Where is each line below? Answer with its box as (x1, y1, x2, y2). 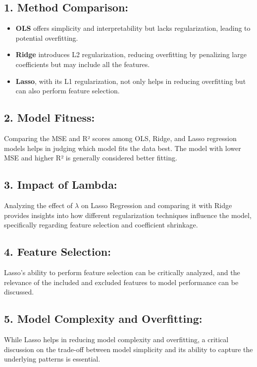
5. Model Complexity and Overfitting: (4, 311, 203, 326)
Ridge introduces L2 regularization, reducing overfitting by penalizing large (15, 49, 247, 60)
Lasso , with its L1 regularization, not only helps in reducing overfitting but (15, 75, 246, 86)
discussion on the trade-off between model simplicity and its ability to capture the (4, 344, 253, 354)
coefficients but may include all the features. (15, 59, 150, 69)
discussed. (4, 287, 34, 297)
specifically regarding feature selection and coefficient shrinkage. (4, 220, 198, 230)
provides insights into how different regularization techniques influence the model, (4, 210, 252, 220)
